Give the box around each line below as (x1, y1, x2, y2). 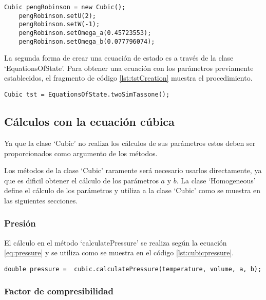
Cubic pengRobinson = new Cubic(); (4, 4, 126, 11)
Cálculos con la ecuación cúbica (4, 114, 175, 129)
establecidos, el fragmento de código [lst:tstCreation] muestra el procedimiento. (4, 72, 253, 83)
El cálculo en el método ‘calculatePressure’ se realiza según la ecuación (4, 237, 227, 248)
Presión (4, 217, 36, 230)
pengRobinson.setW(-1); (18, 21, 100, 28)
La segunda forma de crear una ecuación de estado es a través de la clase (4, 52, 234, 63)
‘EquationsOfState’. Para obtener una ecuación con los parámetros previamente (4, 62, 254, 73)
